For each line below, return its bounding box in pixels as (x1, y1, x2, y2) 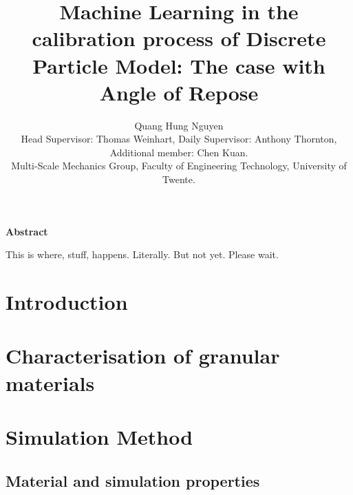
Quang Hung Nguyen (134, 118, 224, 132)
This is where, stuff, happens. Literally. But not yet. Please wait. (6, 247, 279, 262)
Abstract (6, 224, 48, 238)
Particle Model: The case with (32, 51, 325, 79)
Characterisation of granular (6, 341, 280, 370)
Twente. (162, 172, 195, 187)
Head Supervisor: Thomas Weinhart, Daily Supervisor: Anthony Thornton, (21, 131, 337, 146)
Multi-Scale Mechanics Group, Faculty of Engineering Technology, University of (11, 158, 347, 173)
